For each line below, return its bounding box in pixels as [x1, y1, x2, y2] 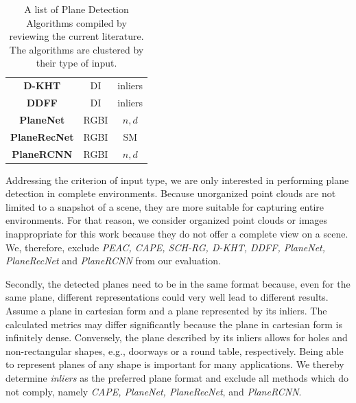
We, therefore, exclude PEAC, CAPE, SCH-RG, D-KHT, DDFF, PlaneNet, [5, 240, 326, 254]
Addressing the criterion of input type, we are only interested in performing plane [5, 172, 349, 187]
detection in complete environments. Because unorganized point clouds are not [5, 186, 336, 200]
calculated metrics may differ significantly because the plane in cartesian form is [5, 316, 342, 331]
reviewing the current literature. [9, 29, 144, 43]
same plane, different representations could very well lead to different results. [5, 290, 329, 304]
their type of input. [36, 56, 117, 70]
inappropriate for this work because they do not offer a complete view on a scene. [5, 227, 348, 241]
